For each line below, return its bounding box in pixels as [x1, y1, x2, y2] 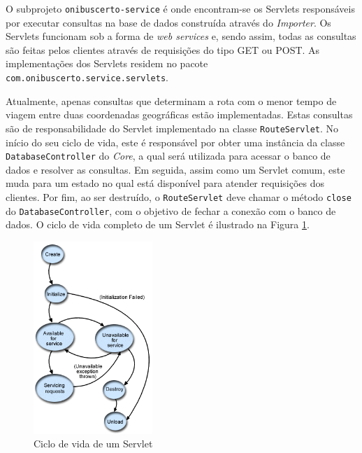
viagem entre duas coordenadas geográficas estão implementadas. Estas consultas [6, 107, 353, 122]
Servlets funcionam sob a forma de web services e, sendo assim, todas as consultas [6, 29, 356, 43]
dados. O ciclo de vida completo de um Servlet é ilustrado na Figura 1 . [6, 217, 310, 232]
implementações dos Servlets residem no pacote [6, 56, 208, 71]
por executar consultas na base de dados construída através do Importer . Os [6, 15, 331, 29]
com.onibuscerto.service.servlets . [6, 70, 168, 85]
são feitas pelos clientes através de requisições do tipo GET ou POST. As [6, 42, 320, 57]
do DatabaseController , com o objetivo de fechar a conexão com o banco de [6, 203, 336, 218]
